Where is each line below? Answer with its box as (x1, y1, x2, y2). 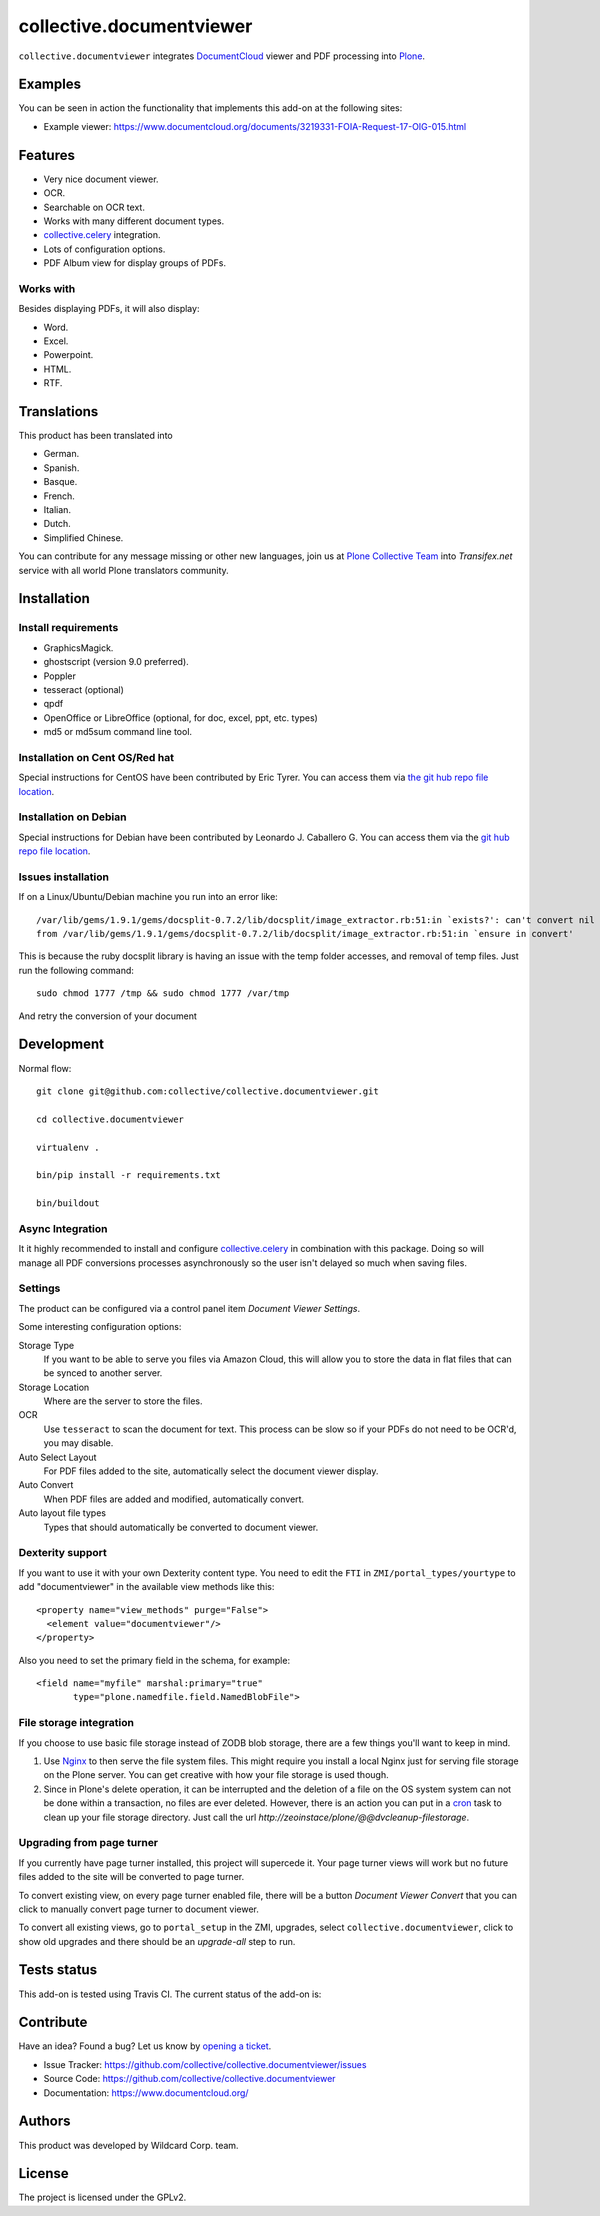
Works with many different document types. (43, 215, 225, 227)
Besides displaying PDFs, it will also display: (18, 303, 200, 315)
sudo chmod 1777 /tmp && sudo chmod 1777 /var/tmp (36, 988, 290, 999)
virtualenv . (36, 1141, 100, 1153)
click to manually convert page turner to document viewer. (18, 1903, 260, 1915)
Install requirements (18, 621, 119, 635)
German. (43, 448, 80, 460)
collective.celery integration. (43, 229, 161, 241)
